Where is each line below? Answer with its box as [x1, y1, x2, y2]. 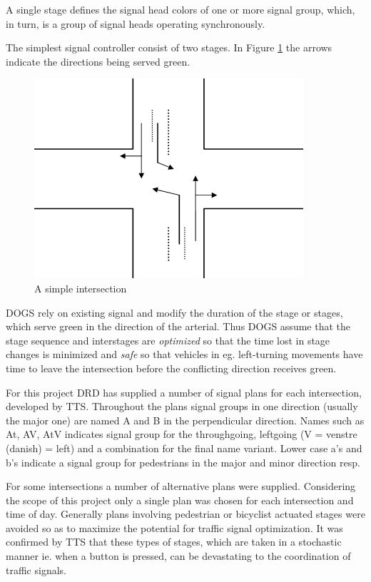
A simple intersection [34, 280, 127, 295]
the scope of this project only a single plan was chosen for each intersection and [6, 492, 354, 507]
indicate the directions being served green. [6, 53, 190, 68]
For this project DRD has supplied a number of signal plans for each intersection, [6, 384, 362, 399]
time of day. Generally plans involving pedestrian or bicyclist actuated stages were [6, 506, 365, 521]
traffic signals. [6, 562, 66, 577]
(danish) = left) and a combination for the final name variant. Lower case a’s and [6, 440, 362, 455]
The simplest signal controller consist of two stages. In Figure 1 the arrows [6, 40, 332, 55]
